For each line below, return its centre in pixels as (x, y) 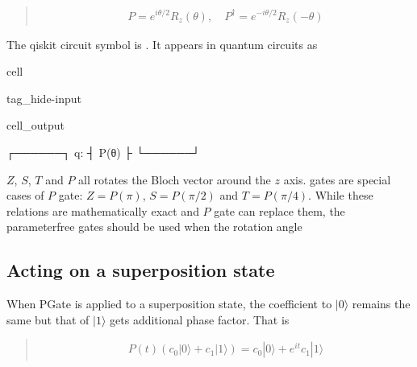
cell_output (35, 125)
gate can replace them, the (279, 210)
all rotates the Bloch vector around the (175, 179)
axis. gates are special (337, 179)
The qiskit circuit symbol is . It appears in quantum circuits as (162, 44)
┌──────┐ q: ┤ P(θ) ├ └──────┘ (104, 152)
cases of (25, 195)
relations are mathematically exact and (103, 210)
